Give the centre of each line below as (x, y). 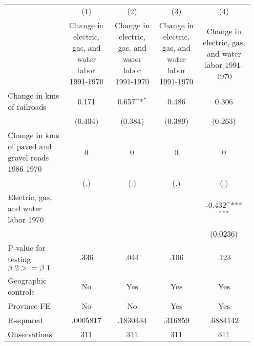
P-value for (27, 248)
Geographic (27, 280)
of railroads (27, 107)
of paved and (30, 146)
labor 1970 (26, 219)
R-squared (25, 320)
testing (20, 259)
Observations (30, 334)
